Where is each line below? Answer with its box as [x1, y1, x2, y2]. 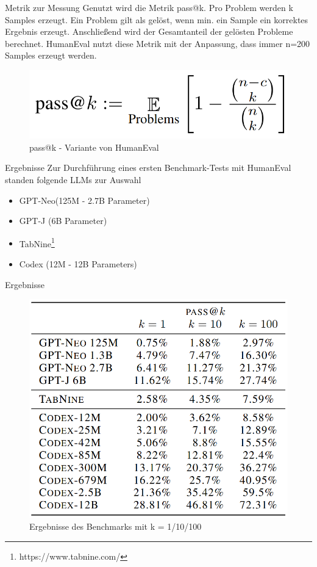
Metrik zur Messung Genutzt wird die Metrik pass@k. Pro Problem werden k [5, 1, 293, 13]
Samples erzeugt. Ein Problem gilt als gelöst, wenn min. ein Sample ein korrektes [5, 13, 308, 26]
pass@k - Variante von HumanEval [29, 140, 159, 153]
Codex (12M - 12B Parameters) [19, 258, 137, 270]
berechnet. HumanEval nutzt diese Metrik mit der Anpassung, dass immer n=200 [5, 37, 310, 49]
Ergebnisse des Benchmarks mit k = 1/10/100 [29, 520, 202, 533]
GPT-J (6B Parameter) [19, 214, 107, 227]
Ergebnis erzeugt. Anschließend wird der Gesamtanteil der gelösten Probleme [5, 25, 293, 38]
